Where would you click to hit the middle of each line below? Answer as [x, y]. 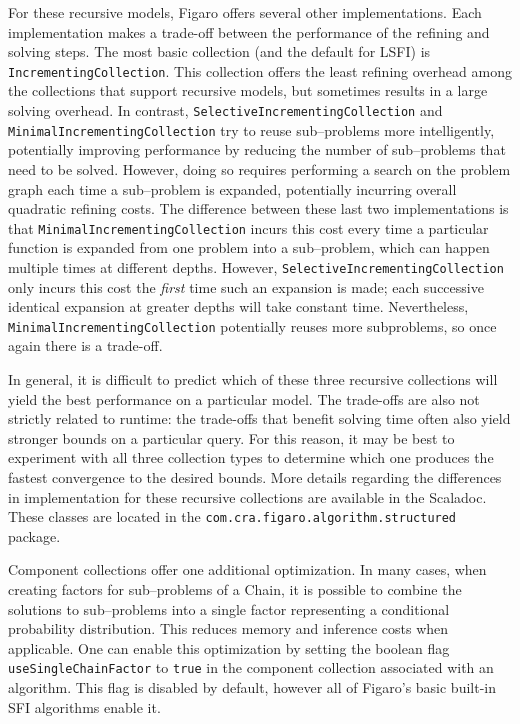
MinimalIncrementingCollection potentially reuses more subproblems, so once [252, 325]
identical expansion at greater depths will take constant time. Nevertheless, [238, 306]
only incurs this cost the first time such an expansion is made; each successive [246, 286]
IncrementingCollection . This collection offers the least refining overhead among [260, 70]
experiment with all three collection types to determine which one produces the [251, 457]
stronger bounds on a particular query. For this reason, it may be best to [231, 437]
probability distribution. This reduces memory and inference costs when [228, 628]
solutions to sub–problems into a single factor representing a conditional [229, 608]
